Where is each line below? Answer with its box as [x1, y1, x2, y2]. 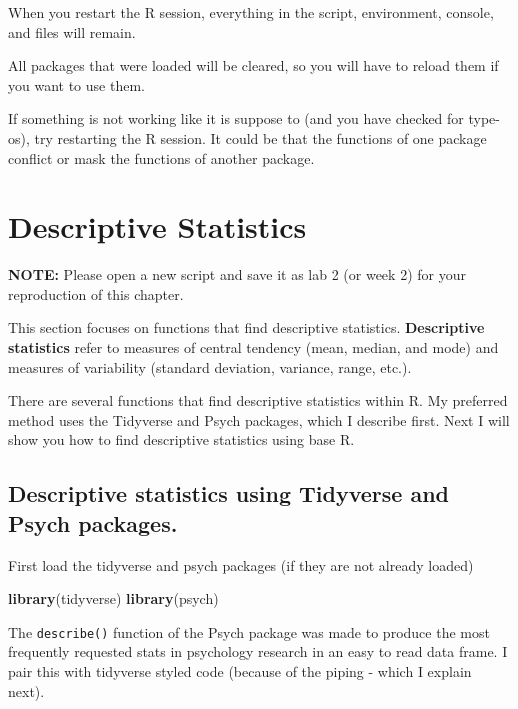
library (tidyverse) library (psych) [8, 588, 219, 609]
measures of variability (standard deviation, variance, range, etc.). [8, 356, 412, 377]
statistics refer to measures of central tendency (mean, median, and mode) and [8, 337, 499, 358]
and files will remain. [8, 21, 136, 42]
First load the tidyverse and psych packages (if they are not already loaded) [8, 554, 474, 575]
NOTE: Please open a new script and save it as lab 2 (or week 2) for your [8, 264, 466, 285]
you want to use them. [8, 74, 145, 95]
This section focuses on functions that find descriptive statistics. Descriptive [8, 317, 485, 338]
